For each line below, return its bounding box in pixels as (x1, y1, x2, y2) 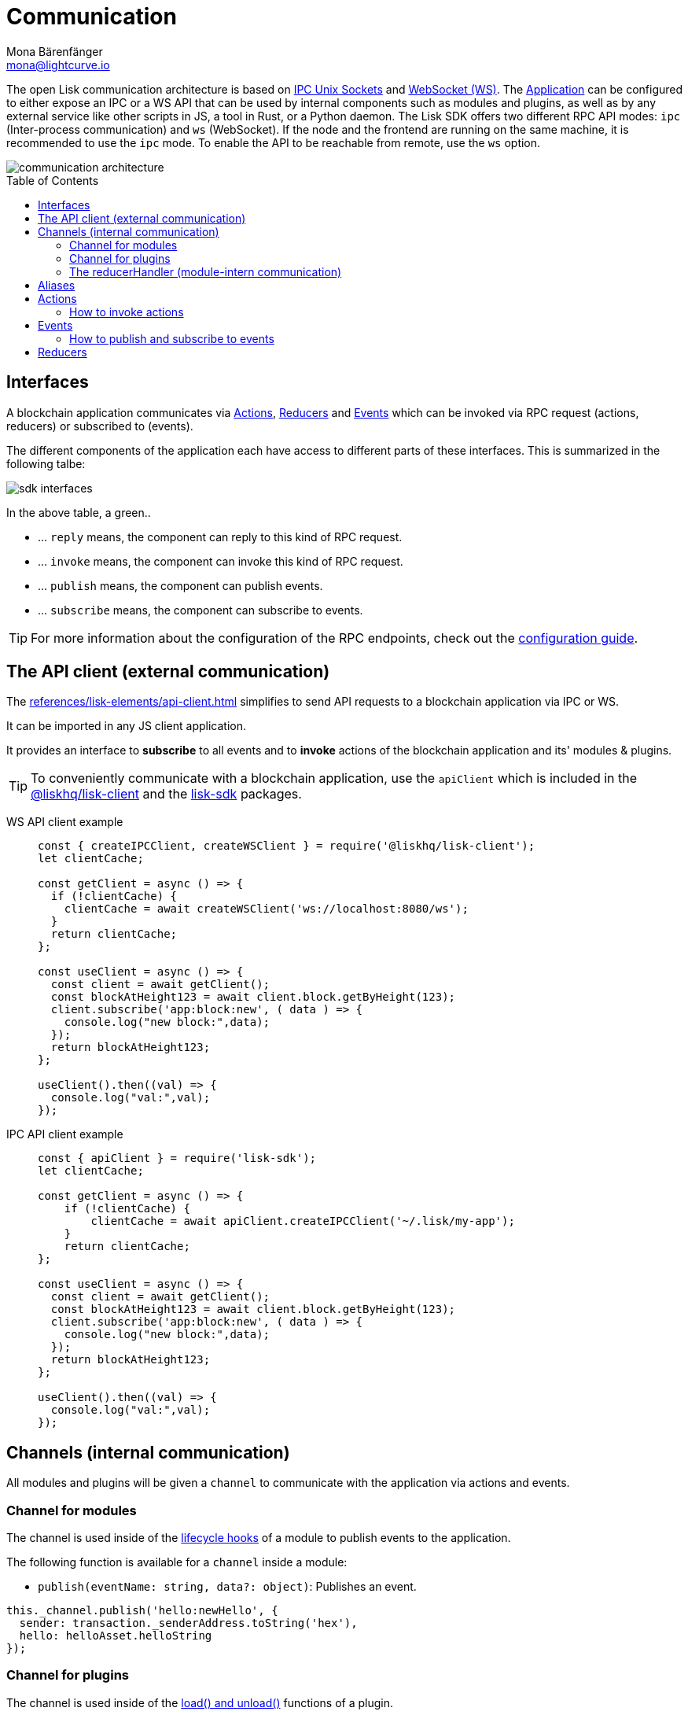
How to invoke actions (69, 304, 184, 319)
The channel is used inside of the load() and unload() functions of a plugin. (6, 1695, 393, 1709)
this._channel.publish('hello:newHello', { (6, 1604, 278, 1617)
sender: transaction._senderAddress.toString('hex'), (19, 1617, 358, 1630)
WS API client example (6, 815, 123, 829)
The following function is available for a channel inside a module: (6, 1555, 348, 1569)
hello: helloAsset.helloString (19, 1629, 212, 1643)
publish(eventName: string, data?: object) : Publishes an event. (38, 1580, 417, 1594)
